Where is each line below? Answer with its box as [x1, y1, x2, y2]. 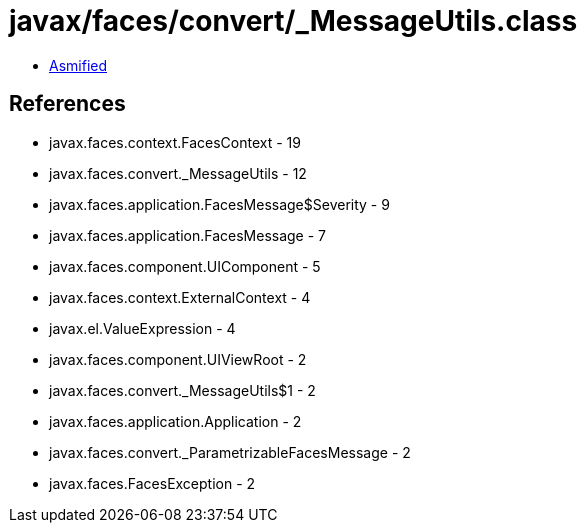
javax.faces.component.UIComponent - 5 [49, 257, 321, 275]
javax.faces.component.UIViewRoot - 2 [49, 350, 307, 368]
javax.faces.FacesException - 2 [49, 474, 256, 492]
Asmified [49, 56, 108, 74]
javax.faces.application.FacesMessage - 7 [49, 226, 327, 244]
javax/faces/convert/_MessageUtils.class [9, 4, 578, 38]
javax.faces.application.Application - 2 [49, 412, 302, 430]
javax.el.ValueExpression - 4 [49, 319, 236, 337]
